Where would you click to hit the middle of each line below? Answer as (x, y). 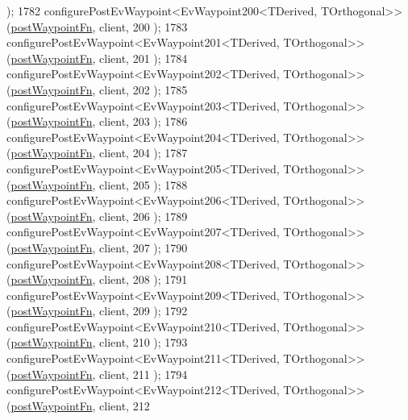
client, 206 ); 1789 (144, 216)
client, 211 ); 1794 (144, 374)
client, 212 (125, 405)
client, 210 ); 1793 (144, 342)
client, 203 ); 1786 (144, 121)
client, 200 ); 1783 (144, 26)
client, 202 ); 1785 (144, 89)
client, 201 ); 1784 (144, 58)
